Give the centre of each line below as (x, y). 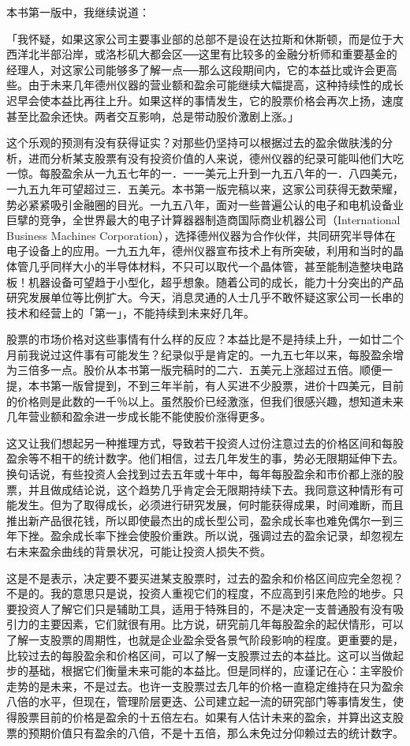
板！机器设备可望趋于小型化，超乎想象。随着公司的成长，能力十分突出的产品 (205, 281)
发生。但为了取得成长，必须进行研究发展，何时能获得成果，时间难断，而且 (210, 505)
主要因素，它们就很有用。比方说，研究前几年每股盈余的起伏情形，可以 (221, 624)
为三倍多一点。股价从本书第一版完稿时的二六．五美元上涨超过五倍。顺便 (194, 370)
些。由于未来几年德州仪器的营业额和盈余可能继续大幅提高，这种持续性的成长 (205, 85)
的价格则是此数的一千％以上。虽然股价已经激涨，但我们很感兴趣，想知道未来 (205, 401)
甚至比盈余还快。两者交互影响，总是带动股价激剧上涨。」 (153, 116)
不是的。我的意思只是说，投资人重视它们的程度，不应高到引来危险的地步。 (199, 593)
